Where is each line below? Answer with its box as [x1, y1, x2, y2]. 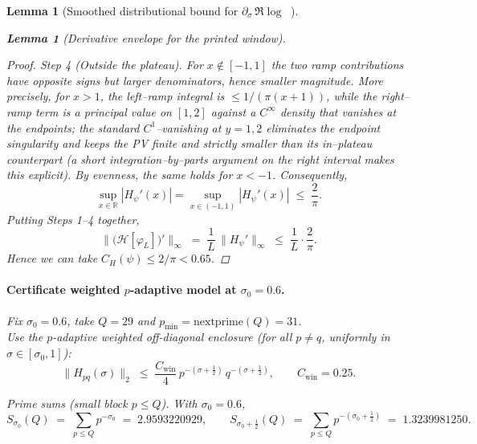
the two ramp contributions [271, 56, 404, 73]
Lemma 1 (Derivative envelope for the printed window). [6, 29, 286, 46]
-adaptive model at [129, 281, 237, 298]
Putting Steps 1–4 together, [6, 210, 140, 227]
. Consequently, [271, 166, 348, 183]
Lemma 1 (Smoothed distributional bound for [6, 2, 238, 18]
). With [161, 394, 198, 411]
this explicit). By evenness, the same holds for [6, 166, 233, 183]
